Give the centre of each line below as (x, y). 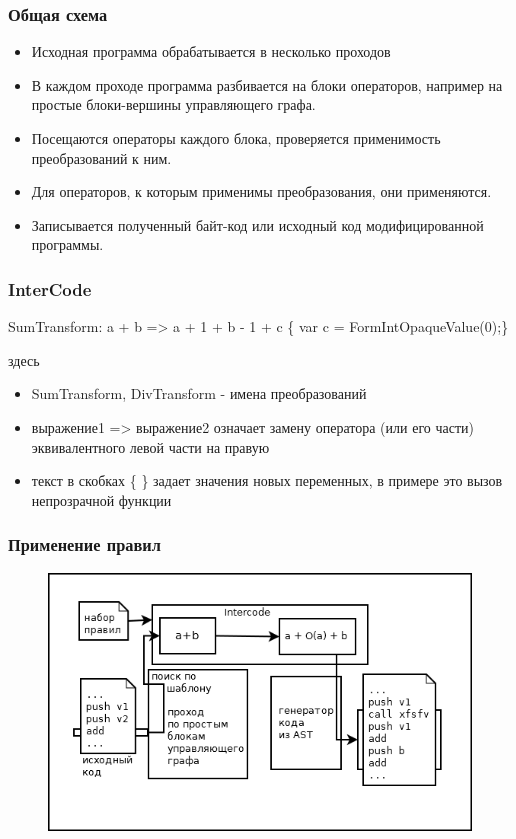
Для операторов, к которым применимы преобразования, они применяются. (261, 191)
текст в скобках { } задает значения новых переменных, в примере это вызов (267, 480)
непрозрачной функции (101, 499)
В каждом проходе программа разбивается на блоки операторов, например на (267, 84)
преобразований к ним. (101, 157)
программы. (67, 244)
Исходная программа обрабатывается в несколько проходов (211, 51)
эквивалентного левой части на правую (150, 446)
